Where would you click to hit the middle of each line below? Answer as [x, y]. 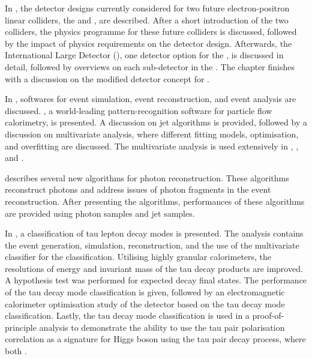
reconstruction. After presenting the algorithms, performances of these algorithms [155, 201]
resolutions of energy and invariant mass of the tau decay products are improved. [154, 268]
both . [16, 351]
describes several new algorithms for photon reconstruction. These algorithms [147, 177]
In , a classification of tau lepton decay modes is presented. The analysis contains [154, 233]
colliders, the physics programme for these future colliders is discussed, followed [151, 32]
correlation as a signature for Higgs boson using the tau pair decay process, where [155, 339]
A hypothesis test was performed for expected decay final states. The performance [156, 280]
